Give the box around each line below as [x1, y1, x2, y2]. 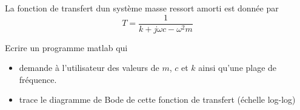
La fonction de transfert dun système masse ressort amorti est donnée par [5, 2, 279, 14]
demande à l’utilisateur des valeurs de [19, 61, 159, 74]
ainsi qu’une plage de [198, 61, 277, 74]
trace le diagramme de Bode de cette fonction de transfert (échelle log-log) [19, 93, 296, 106]
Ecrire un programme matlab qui [5, 41, 128, 53]
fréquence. [19, 73, 57, 85]
